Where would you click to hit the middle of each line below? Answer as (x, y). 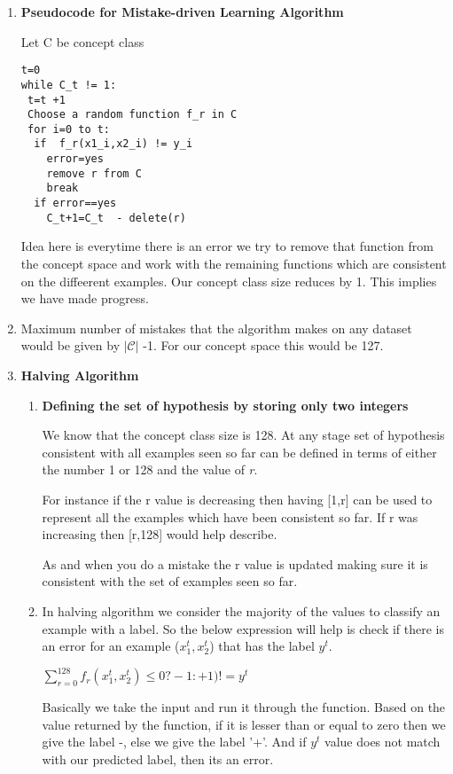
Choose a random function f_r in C (132, 115)
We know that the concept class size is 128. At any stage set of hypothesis (243, 435)
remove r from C (94, 173)
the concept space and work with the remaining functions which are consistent (234, 263)
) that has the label (262, 646)
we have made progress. (85, 298)
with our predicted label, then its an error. (158, 758)
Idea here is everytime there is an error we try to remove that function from (227, 246)
